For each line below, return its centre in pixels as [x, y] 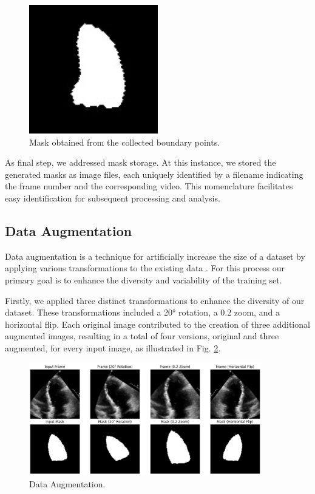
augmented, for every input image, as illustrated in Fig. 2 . [113, 347]
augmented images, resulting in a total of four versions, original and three [142, 336]
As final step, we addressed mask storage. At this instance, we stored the [141, 162]
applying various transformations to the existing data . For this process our [145, 268]
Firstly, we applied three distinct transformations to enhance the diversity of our [155, 300]
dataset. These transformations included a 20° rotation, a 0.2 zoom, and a [142, 312]
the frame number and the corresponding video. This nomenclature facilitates [149, 186]
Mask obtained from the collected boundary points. [125, 142]
